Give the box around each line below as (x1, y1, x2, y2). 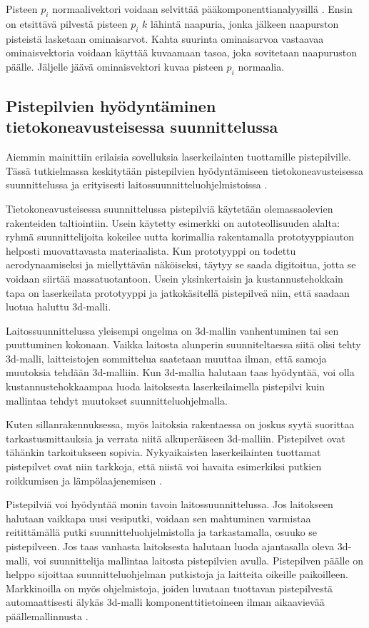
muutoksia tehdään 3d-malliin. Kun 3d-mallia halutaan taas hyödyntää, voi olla (6, 365, 355, 380)
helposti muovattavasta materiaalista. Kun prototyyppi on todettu (6, 243, 296, 258)
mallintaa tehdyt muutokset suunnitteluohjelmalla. (6, 392, 228, 407)
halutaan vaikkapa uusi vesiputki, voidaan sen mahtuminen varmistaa (6, 510, 311, 525)
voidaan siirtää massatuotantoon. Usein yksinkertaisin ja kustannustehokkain (6, 270, 343, 285)
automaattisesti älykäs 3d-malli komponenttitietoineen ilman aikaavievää (6, 594, 325, 609)
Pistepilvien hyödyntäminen (6, 94, 216, 116)
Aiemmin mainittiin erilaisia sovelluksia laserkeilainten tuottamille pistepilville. (6, 149, 351, 164)
